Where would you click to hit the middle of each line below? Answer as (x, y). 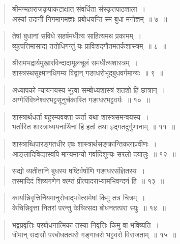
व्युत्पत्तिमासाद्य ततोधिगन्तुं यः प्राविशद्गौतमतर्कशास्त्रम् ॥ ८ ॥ (89, 45)
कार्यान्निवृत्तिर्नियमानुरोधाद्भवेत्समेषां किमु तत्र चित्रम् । (79, 198)
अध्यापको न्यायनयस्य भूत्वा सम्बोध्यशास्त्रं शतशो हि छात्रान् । (89, 90)
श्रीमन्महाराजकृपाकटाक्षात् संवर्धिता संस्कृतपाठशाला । (79, 9)
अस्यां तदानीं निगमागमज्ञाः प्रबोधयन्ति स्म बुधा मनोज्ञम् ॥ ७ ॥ (89, 19)
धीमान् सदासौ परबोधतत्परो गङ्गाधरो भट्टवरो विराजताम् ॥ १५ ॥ (94, 235)
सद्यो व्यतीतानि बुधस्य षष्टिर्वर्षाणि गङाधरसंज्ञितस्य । (79, 171)
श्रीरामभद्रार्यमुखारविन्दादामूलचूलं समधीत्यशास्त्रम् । (75, 63)
